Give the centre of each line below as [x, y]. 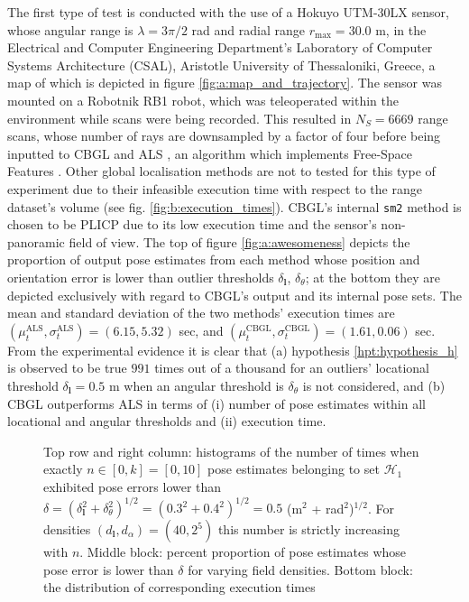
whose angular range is [70, 29]
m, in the [401, 29]
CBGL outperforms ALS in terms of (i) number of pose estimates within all [216, 403]
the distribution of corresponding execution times [179, 587]
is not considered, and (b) [374, 385]
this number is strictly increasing [308, 529]
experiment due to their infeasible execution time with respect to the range [215, 188]
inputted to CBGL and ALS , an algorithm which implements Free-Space [210, 153]
